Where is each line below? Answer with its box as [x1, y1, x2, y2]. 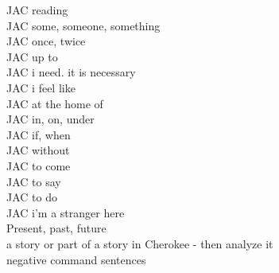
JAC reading [6, 2, 68, 18]
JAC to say [6, 173, 61, 189]
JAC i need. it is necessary [6, 64, 136, 80]
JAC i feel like [6, 79, 76, 96]
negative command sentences [6, 251, 146, 267]
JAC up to [6, 48, 58, 64]
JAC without [6, 142, 70, 158]
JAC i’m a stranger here [6, 204, 125, 220]
